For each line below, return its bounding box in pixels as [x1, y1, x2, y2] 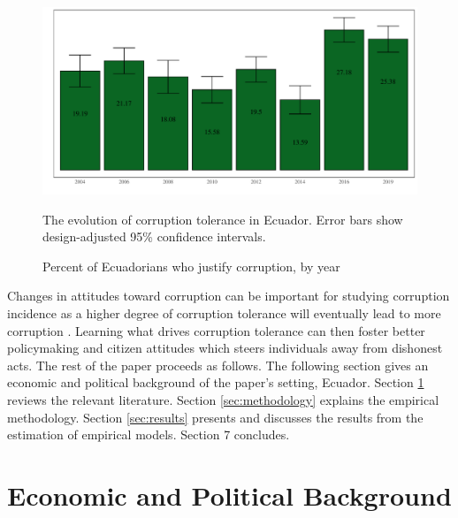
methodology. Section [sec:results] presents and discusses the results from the [7, 408, 424, 426]
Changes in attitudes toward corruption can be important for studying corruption [7, 286, 450, 305]
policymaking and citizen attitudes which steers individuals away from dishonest [7, 339, 443, 357]
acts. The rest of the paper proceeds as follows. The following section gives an [7, 355, 429, 374]
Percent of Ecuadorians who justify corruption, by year [42, 256, 340, 275]
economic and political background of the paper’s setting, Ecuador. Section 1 [7, 373, 424, 392]
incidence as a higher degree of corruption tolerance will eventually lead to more [7, 303, 441, 322]
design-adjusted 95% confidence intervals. [42, 227, 266, 246]
